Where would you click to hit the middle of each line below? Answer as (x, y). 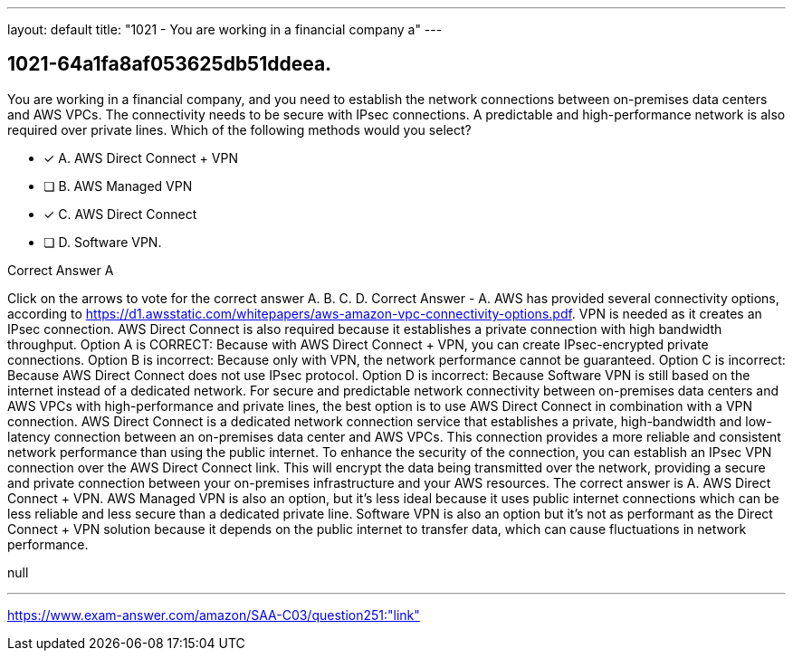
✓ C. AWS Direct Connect (120, 214)
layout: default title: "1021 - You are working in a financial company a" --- (225, 29)
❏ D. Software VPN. (103, 242)
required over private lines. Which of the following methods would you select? (239, 129)
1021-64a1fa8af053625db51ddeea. (170, 64)
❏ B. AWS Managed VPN (118, 186)
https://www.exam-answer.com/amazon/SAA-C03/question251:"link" (214, 615)
